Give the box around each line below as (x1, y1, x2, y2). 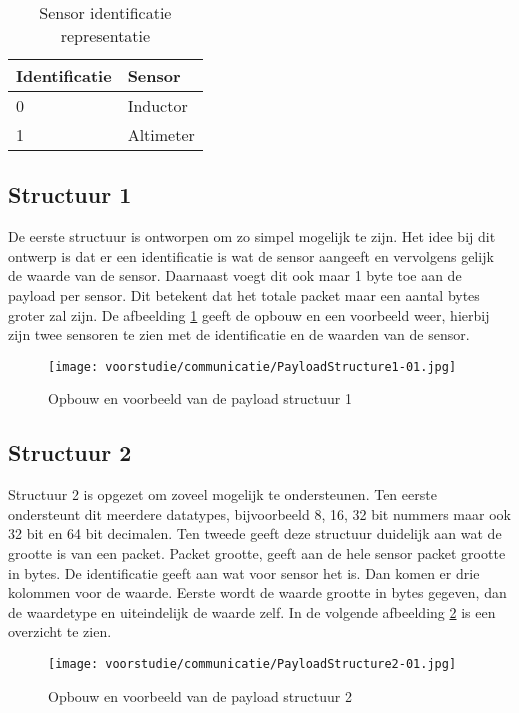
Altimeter (127, 123, 195, 146)
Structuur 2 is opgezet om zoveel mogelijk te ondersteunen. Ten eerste (8, 484, 437, 505)
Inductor (127, 94, 188, 117)
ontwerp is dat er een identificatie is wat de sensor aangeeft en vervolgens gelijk (8, 245, 494, 266)
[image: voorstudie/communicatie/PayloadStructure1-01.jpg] (48, 359, 457, 374)
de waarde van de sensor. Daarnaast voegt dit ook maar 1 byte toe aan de (8, 265, 462, 286)
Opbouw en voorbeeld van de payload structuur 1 (48, 388, 352, 409)
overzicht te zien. (8, 621, 112, 642)
